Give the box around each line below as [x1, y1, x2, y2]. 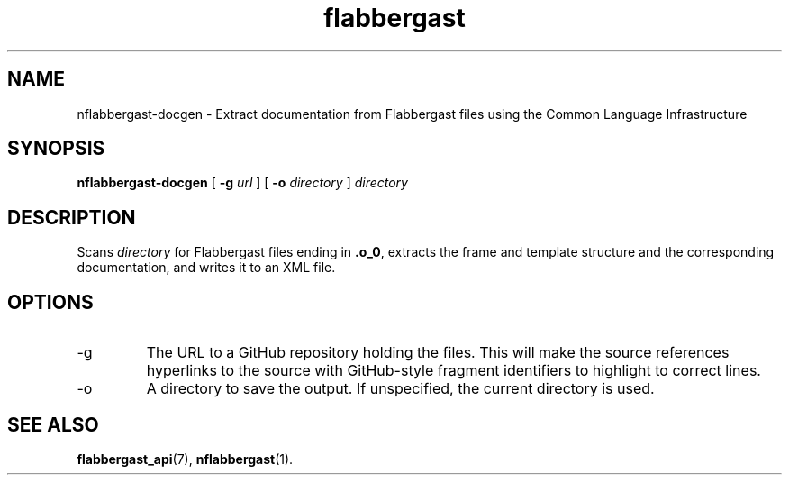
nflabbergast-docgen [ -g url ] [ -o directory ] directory [77, 175, 408, 191]
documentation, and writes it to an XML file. [77, 259, 336, 276]
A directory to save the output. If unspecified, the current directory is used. [146, 379, 655, 398]
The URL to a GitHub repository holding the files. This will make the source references [146, 343, 730, 362]
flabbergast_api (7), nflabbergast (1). [77, 450, 294, 467]
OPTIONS [7, 290, 94, 314]
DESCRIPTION [7, 205, 136, 229]
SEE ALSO [7, 413, 99, 436]
